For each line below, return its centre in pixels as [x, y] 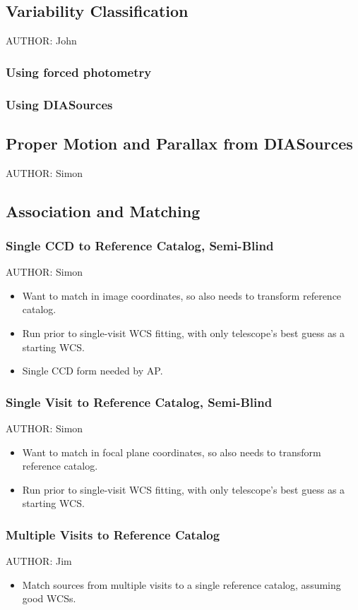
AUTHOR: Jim [39, 561]
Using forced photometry [79, 72]
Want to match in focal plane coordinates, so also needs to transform [172, 452]
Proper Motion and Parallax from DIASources [179, 143]
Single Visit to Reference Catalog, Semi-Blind [139, 402]
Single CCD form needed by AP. [93, 371]
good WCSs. [49, 598]
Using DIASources [59, 104]
